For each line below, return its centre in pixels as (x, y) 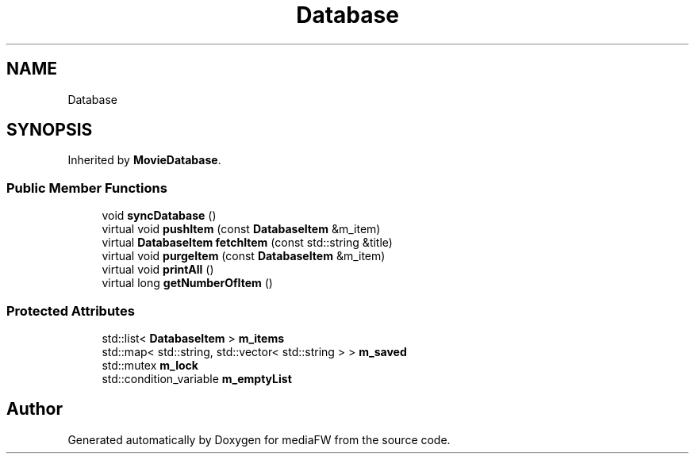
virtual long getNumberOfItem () (187, 283)
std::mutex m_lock (150, 365)
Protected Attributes (71, 310)
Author (35, 409)
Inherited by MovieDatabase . (144, 160)
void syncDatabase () (159, 216)
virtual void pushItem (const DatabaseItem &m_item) (241, 229)
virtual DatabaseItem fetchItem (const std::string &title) (247, 243)
